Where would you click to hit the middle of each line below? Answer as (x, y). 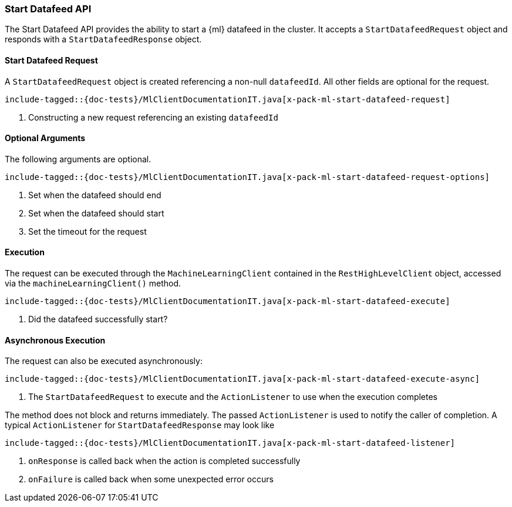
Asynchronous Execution (55, 340)
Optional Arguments (45, 138)
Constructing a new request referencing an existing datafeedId (153, 117)
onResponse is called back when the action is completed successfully (164, 461)
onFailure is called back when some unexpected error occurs (151, 479)
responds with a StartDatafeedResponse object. (103, 39)
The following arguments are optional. (78, 159)
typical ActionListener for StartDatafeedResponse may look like (140, 425)
